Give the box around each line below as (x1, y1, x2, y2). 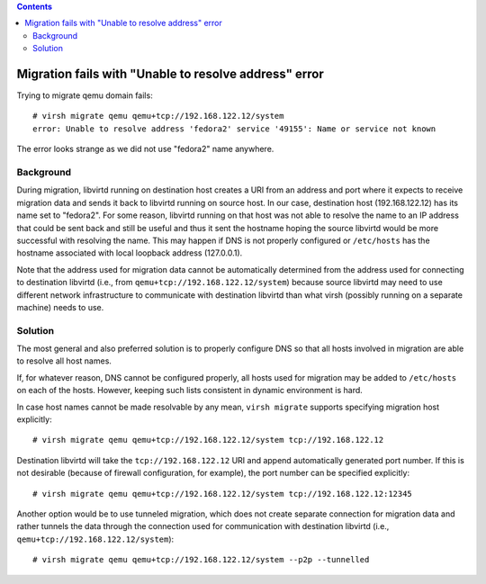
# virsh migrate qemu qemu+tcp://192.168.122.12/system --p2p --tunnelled (32, 554, 370, 565)
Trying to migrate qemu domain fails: (16, 90, 153, 101)
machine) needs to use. (16, 301, 104, 312)
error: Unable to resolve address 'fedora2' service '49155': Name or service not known (32, 123, 436, 134)
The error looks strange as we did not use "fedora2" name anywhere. (16, 144, 274, 155)
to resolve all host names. (16, 355, 112, 366)
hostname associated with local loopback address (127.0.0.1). (16, 247, 243, 258)
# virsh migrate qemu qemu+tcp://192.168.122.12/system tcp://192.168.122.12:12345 (32, 489, 413, 499)
